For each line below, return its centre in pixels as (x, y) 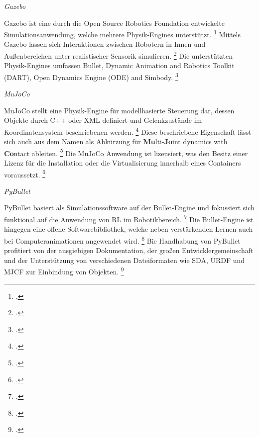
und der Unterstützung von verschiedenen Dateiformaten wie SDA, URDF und (125, 260)
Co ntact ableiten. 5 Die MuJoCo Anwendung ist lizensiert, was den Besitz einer (126, 152)
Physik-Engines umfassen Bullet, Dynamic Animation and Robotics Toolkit (119, 65)
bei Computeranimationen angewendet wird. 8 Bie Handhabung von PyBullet (122, 240)
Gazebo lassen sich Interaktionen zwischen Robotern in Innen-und (105, 44)
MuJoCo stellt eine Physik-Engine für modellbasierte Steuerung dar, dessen (119, 110)
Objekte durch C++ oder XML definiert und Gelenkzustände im (103, 120)
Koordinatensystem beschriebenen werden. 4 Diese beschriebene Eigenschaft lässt (128, 131)
